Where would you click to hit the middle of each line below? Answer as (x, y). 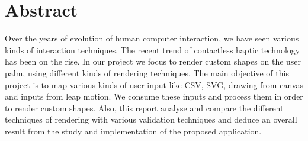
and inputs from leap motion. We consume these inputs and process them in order (154, 96)
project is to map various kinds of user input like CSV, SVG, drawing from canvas (154, 84)
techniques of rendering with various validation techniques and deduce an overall (151, 119)
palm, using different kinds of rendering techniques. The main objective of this (147, 73)
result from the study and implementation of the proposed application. (133, 131)
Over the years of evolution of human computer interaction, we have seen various (152, 38)
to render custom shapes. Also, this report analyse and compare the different (144, 108)
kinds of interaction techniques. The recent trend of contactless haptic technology (153, 49)
